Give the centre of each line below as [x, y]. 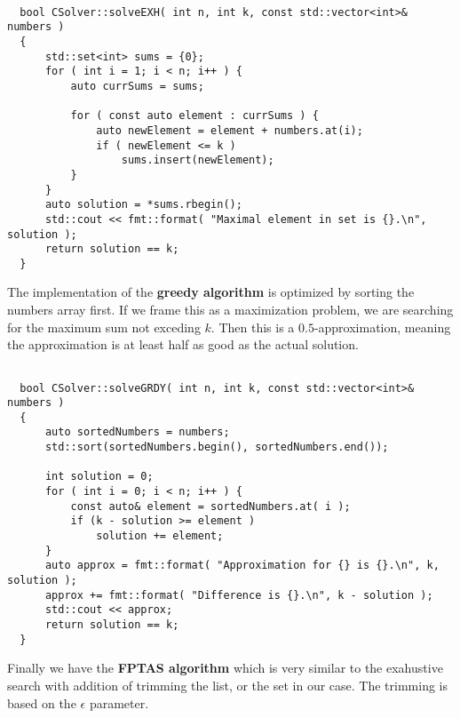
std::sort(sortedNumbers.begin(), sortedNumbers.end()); [217, 447]
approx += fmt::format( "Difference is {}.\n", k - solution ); [239, 595]
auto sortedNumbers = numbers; [137, 432]
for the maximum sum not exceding [104, 327]
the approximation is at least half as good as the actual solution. [183, 344]
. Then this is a [253, 327]
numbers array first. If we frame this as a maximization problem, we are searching [230, 310]
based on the [42, 702]
